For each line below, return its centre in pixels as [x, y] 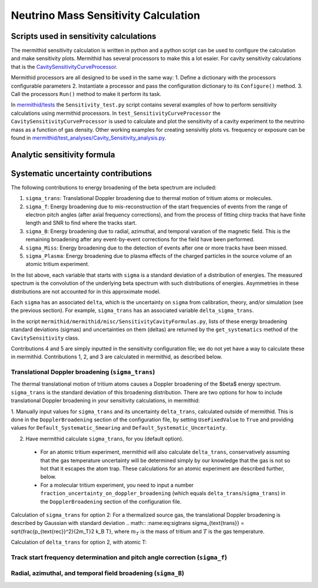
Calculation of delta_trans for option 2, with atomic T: [79, 542]
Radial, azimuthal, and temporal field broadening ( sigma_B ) [98, 573]
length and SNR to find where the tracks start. [81, 223]
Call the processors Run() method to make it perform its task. [86, 94]
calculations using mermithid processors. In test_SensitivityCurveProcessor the [116, 113]
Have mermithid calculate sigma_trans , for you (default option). [105, 438]
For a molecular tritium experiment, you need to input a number [117, 485]
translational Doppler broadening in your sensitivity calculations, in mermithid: [105, 401]
